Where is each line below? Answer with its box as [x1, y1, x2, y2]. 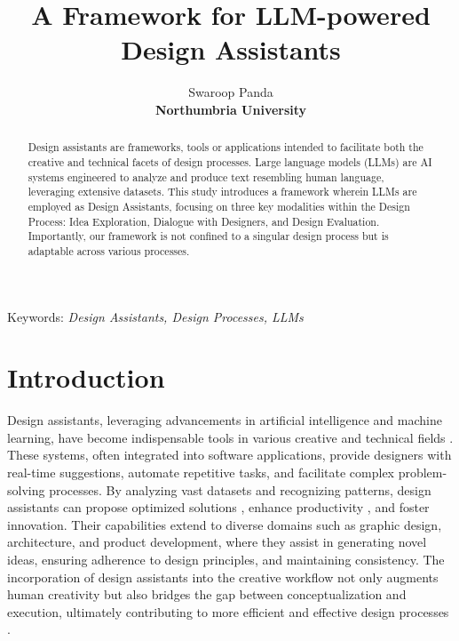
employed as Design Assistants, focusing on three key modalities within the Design [28, 198, 410, 213]
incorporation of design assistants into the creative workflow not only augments [7, 567, 439, 586]
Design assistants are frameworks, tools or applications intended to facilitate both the [28, 140, 423, 155]
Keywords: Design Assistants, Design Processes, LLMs [7, 307, 304, 325]
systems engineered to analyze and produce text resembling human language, [28, 169, 384, 184]
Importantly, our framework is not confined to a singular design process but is [28, 228, 389, 244]
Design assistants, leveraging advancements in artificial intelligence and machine [7, 411, 442, 429]
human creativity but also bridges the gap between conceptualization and [7, 585, 407, 604]
